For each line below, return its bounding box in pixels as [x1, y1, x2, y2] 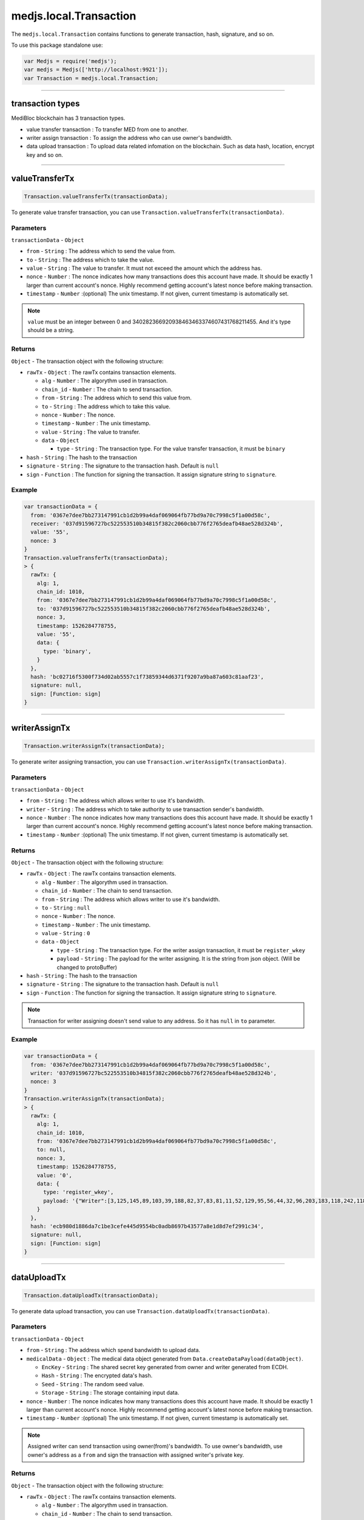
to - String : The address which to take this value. [41, 402, 171, 410]
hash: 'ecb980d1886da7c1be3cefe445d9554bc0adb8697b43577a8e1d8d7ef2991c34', [30, 1223, 264, 1229]
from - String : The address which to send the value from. [26, 247, 176, 255]
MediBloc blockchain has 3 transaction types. [11, 114, 126, 122]
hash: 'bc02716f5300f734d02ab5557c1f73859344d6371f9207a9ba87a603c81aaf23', [30, 673, 264, 680]
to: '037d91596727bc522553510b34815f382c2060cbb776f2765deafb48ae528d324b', [36, 605, 271, 612]
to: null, [36, 1146, 66, 1153]
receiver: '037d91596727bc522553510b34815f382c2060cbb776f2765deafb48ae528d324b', [30, 520, 283, 527]
